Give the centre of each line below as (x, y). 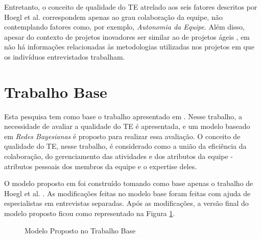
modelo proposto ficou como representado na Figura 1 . (90, 213)
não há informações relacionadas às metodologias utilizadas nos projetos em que (129, 47)
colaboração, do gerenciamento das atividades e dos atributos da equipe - (119, 156)
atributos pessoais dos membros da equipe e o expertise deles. (101, 166)
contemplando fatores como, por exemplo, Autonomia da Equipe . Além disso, (124, 27)
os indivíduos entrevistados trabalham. (65, 56)
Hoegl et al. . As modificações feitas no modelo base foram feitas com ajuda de (127, 193)
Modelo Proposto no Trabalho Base (80, 230)
